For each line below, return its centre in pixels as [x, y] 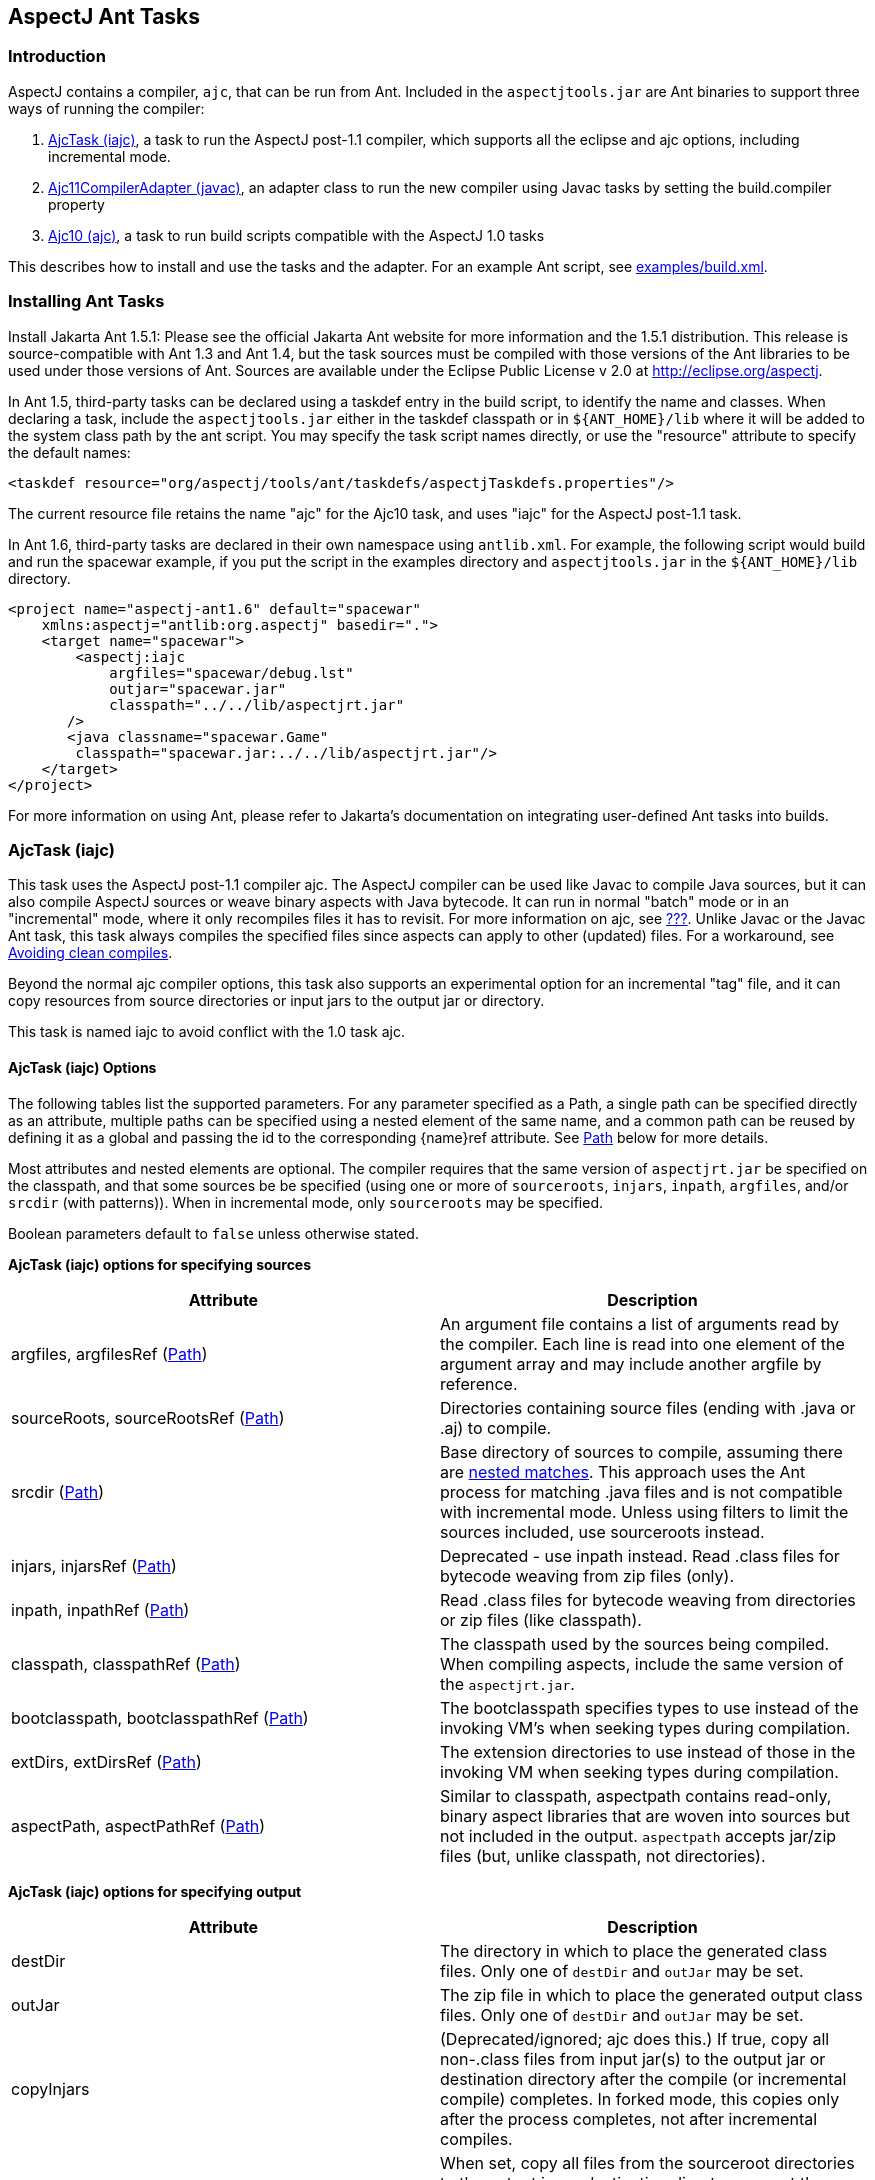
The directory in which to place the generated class [634, 1950]
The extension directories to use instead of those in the [648, 1751]
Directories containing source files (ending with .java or [648, 1407]
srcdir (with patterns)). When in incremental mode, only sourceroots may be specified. [305, 1202]
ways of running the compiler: [106, 108]
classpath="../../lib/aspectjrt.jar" [257, 704]
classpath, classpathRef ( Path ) [126, 1663]
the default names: [69, 452]
